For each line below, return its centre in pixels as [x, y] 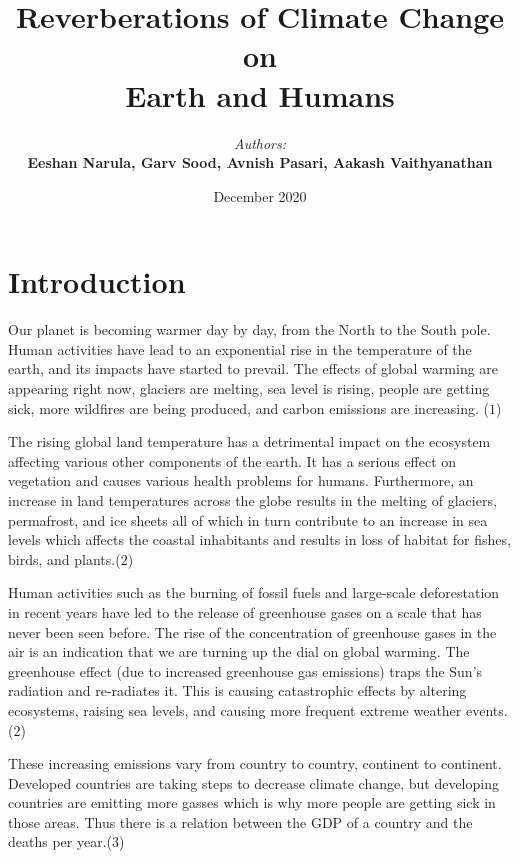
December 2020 [260, 195]
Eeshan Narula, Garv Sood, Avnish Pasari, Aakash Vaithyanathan [260, 162]
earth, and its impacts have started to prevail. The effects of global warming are [253, 368]
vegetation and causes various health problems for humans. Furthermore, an [241, 480]
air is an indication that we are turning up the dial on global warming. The [239, 651]
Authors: [260, 142]
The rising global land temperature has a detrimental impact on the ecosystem [249, 441]
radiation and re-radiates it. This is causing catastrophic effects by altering [237, 690]
